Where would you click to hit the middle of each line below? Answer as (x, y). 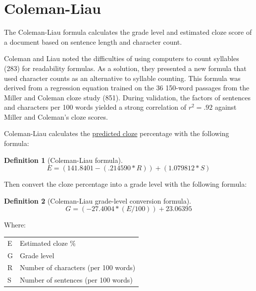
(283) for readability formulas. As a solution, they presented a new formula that (125, 68)
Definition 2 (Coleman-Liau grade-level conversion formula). (98, 200)
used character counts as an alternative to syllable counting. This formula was (122, 78)
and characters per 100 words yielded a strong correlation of (95, 107)
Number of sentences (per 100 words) (76, 280)
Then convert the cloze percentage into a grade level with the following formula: (126, 184)
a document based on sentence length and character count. (93, 41)
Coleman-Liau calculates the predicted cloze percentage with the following (117, 133)
